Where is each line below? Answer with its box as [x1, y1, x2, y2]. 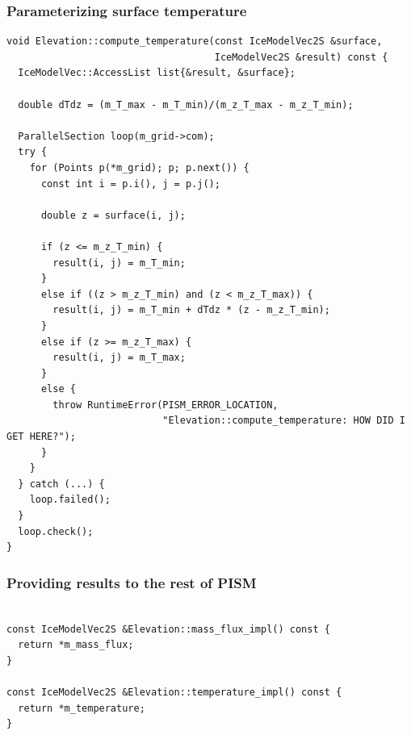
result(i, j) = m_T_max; [52, 352, 186, 364]
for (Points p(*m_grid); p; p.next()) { [29, 161, 250, 173]
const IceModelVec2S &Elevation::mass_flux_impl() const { [6, 623, 330, 635]
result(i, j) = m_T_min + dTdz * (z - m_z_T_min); [52, 304, 330, 316]
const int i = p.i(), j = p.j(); [40, 177, 220, 190]
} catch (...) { [18, 478, 105, 490]
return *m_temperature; [18, 702, 145, 714]
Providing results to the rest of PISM [6, 572, 257, 592]
